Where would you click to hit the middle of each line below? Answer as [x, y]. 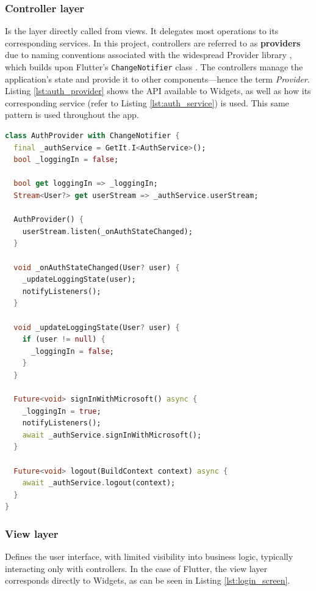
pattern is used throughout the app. [72, 115]
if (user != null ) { [64, 340]
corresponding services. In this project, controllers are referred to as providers [153, 42]
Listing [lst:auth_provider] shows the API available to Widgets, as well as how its [158, 91]
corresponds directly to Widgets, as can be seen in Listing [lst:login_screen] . [148, 580]
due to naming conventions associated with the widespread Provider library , [149, 55]
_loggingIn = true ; [62, 411]
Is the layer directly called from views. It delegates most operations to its [142, 31]
